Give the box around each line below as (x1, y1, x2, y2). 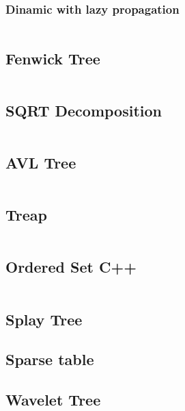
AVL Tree (5, 152, 76, 173)
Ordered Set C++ (5, 256, 137, 277)
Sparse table (5, 349, 94, 370)
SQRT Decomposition (5, 99, 162, 121)
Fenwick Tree (5, 47, 100, 68)
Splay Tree (5, 308, 83, 329)
